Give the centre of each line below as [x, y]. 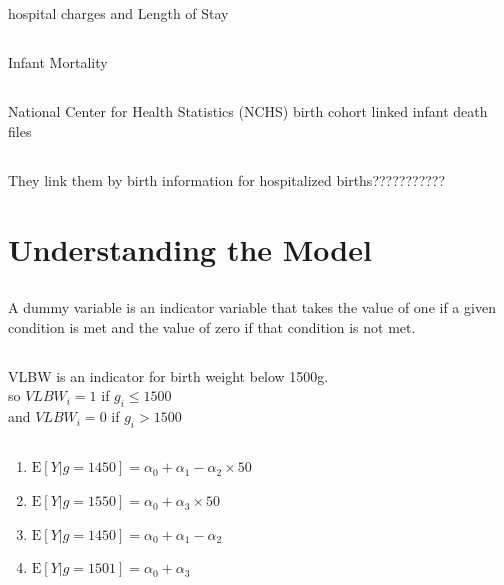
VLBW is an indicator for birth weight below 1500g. [168, 375]
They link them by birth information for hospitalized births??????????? [227, 179]
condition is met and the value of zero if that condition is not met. [212, 326]
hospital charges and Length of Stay [118, 13]
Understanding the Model [190, 248]
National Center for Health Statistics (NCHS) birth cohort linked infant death [248, 111]
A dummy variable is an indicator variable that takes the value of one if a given [252, 307]
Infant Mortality [58, 62]
